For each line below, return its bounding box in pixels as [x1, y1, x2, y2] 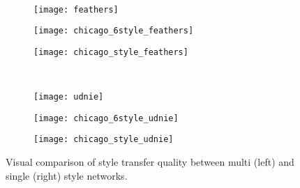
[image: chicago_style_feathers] [33, 47, 188, 57]
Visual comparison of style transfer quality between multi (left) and [6, 155, 294, 169]
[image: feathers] [33, 4, 119, 15]
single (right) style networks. [6, 168, 128, 182]
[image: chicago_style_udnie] [33, 134, 174, 145]
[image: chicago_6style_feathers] [33, 26, 194, 36]
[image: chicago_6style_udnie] [33, 113, 179, 123]
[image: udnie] [33, 92, 104, 102]
